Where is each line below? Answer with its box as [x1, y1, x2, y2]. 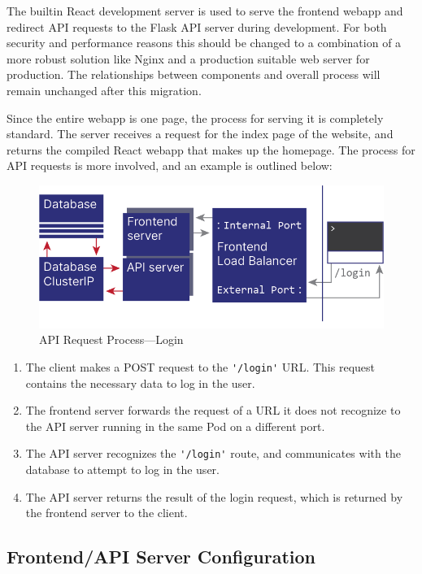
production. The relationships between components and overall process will [7, 66, 381, 83]
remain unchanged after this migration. [7, 81, 202, 98]
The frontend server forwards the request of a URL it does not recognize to [25, 402, 401, 419]
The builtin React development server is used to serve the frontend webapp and [7, 2, 403, 19]
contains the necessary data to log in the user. [25, 374, 255, 391]
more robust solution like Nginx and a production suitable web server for [7, 50, 370, 67]
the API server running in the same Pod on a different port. [25, 417, 325, 434]
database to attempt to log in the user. [25, 460, 220, 477]
